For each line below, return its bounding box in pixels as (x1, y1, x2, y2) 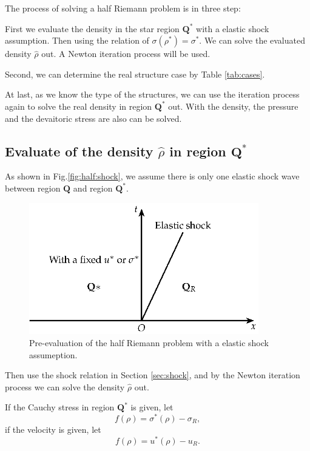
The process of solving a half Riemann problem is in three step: (5, 2, 241, 14)
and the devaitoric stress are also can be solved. (5, 112, 182, 124)
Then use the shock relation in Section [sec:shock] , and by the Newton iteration (5, 369, 300, 381)
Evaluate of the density (5, 141, 153, 160)
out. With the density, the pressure (168, 99, 298, 112)
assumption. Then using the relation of (5, 34, 149, 47)
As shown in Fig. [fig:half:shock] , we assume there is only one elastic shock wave (5, 170, 300, 182)
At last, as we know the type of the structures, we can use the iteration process (5, 88, 300, 101)
